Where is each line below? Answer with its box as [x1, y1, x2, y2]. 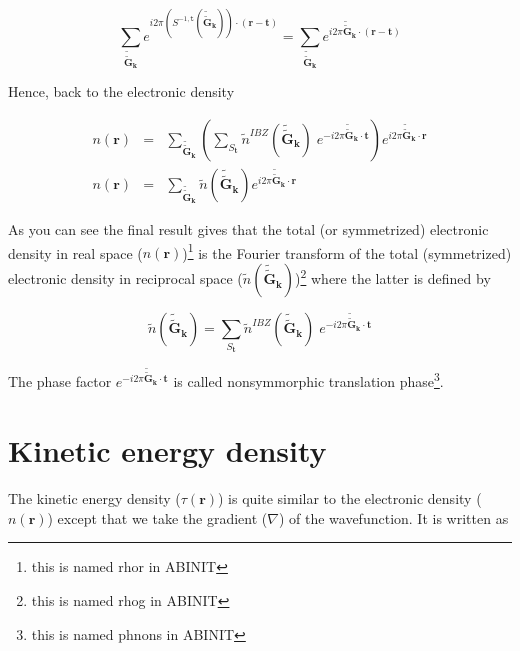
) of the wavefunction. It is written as [278, 507, 509, 528]
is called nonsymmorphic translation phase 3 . [173, 368, 444, 392]
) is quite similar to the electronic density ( [218, 488, 482, 509]
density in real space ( [8, 242, 143, 263]
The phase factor [8, 371, 112, 392]
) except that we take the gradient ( [47, 507, 268, 528]
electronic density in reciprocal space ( [8, 268, 243, 289]
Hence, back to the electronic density [8, 81, 235, 102]
